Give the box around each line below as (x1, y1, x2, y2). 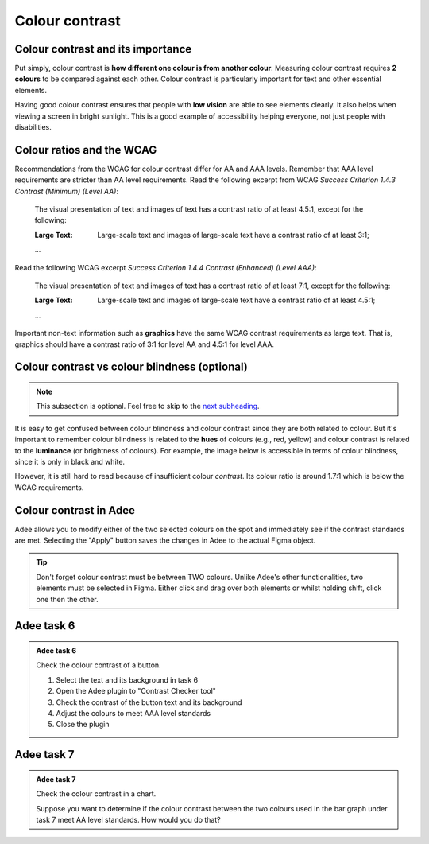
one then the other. (36, 594, 99, 604)
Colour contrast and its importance (14, 42, 192, 56)
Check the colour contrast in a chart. (36, 789, 157, 799)
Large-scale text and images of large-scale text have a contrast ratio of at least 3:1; (97, 230, 369, 239)
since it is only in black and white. (14, 457, 126, 466)
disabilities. (14, 123, 52, 132)
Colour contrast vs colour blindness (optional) (14, 360, 248, 374)
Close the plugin (56, 720, 110, 729)
